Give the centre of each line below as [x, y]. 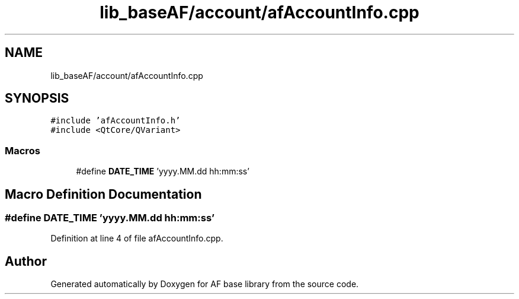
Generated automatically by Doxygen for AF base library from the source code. [205, 284]
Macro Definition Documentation [103, 194]
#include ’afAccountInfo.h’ [116, 121]
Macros [23, 150]
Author [26, 261]
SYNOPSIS [37, 98]
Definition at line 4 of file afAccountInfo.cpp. [137, 238]
